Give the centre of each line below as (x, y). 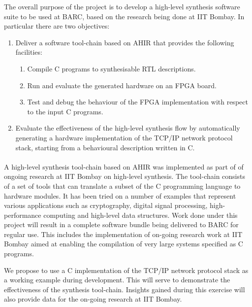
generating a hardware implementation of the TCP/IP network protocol (124, 137)
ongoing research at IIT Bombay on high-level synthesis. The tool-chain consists (125, 176)
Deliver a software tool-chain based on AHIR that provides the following (125, 42)
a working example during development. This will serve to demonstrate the (117, 280)
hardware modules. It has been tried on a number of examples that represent (120, 195)
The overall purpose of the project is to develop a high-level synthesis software (122, 6)
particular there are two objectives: (57, 26)
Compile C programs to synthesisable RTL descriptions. (111, 68)
